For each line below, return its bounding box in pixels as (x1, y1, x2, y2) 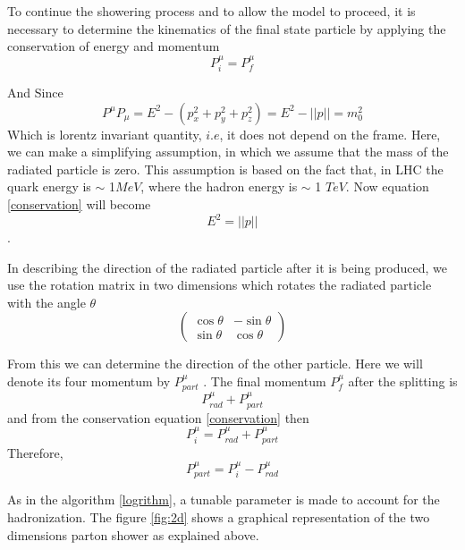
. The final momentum (203, 372, 326, 391)
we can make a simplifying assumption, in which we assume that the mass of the (7, 142, 449, 161)
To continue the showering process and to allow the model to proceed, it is (7, 2, 416, 20)
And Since (7, 83, 63, 102)
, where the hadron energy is (140, 177, 298, 196)
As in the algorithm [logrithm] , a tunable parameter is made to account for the (7, 490, 440, 509)
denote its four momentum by (7, 372, 171, 391)
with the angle (7, 292, 86, 311)
